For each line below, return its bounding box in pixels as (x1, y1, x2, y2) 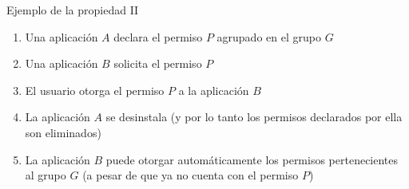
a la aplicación (178, 81, 249, 98)
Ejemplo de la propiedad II (6, 2, 139, 18)
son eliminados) (25, 124, 101, 140)
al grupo (25, 167, 66, 183)
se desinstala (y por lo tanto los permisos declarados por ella (105, 108, 403, 125)
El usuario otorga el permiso (25, 81, 165, 98)
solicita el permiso (113, 55, 202, 72)
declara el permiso (113, 28, 203, 45)
